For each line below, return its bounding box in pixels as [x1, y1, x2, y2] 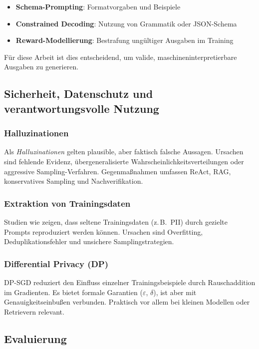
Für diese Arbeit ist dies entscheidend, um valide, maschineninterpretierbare [4, 51, 237, 62]
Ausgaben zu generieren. [4, 61, 79, 72]
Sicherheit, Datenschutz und [4, 86, 153, 101]
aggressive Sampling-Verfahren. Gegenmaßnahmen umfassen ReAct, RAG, [4, 166, 231, 176]
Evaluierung [4, 331, 67, 346]
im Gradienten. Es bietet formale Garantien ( [4, 287, 143, 297]
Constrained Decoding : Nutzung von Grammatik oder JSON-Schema [15, 18, 237, 28]
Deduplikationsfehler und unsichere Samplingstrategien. [4, 236, 174, 247]
